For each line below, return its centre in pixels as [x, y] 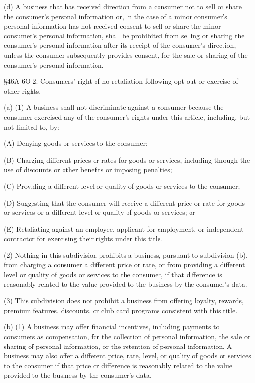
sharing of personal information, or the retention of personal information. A [118, 346]
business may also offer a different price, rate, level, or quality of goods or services [127, 356]
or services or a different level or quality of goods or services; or [100, 212]
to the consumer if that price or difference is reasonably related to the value [118, 365]
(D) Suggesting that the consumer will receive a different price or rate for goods [125, 202]
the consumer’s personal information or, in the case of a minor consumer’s [116, 16]
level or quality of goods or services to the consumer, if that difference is [113, 274]
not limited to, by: [32, 126]
